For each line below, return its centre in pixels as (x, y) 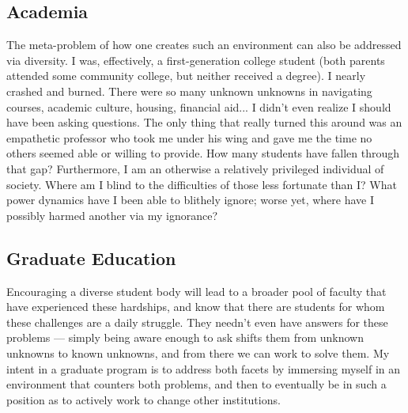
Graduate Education (91, 258)
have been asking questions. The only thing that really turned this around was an (204, 122)
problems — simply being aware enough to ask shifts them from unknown (185, 337)
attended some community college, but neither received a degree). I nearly (186, 76)
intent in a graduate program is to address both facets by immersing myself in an (204, 368)
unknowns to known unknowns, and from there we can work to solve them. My (198, 352)
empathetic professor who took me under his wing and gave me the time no (189, 137)
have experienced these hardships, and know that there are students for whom (196, 307)
